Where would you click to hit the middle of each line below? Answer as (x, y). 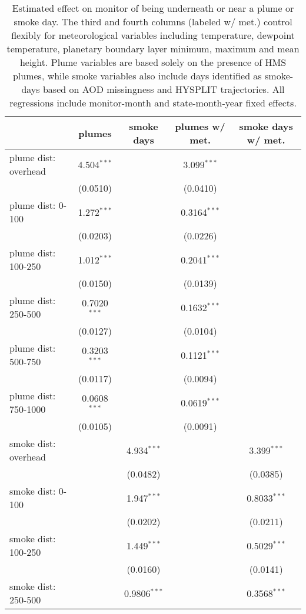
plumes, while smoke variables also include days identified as (137, 76)
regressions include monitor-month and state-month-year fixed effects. (153, 103)
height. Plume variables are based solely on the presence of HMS (153, 62)
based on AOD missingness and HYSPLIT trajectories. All (164, 89)
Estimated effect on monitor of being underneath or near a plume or (153, 8)
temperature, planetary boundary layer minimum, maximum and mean (153, 49)
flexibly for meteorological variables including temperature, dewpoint (153, 35)
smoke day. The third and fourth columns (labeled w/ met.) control (153, 21)
